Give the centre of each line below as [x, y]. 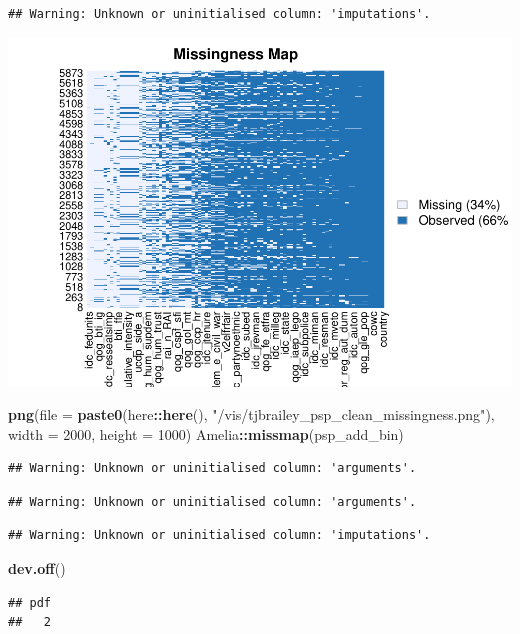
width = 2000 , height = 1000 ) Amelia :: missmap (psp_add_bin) [206, 433]
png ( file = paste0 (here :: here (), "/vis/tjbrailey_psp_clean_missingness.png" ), [251, 414]
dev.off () [37, 568]
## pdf [29, 602]
